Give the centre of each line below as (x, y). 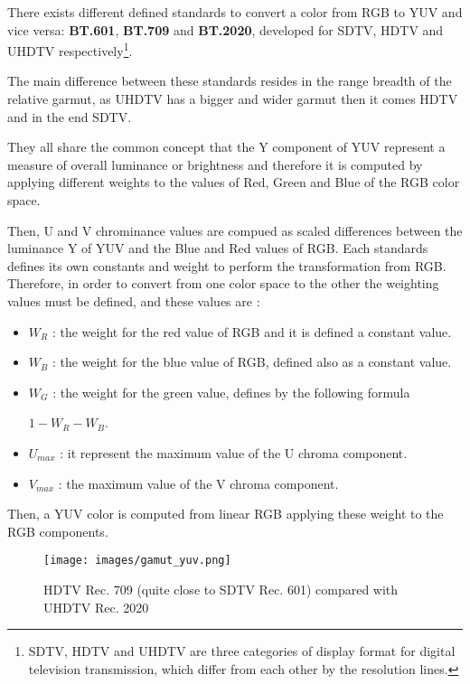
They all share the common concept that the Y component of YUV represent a (226, 147)
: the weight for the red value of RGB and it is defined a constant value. (252, 331)
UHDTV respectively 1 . (70, 49)
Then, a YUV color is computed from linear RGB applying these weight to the (226, 514)
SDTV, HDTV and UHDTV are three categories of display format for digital (242, 651)
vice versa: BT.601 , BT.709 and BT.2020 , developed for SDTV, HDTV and (226, 29)
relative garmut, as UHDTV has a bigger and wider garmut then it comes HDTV (233, 99)
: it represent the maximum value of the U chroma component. (234, 452)
